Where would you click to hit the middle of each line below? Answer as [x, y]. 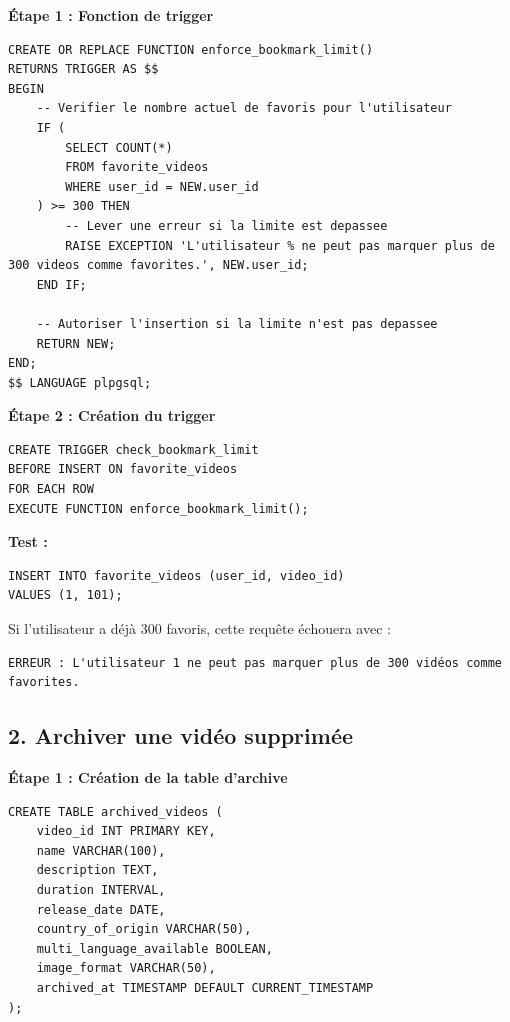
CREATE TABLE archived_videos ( [115, 811]
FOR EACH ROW [51, 489]
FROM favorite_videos [137, 167]
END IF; [61, 284]
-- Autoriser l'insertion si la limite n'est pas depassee [237, 323]
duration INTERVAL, [101, 889]
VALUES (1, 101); [65, 595]
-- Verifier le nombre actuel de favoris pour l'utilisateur [244, 108]
